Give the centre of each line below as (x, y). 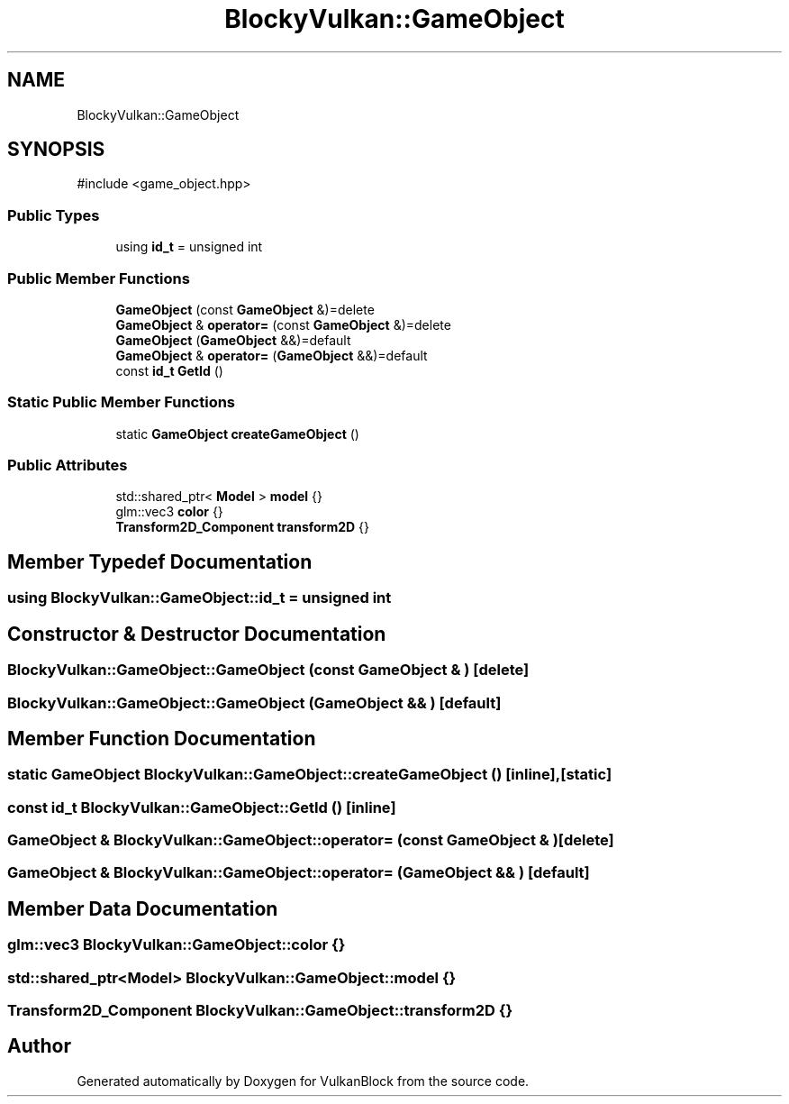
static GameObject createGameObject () (237, 433)
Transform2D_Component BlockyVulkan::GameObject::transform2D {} (260, 1011)
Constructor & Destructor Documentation (197, 634)
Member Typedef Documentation (160, 561)
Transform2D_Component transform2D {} (242, 527)
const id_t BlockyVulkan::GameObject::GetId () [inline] (202, 807)
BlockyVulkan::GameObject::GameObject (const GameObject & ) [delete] (268, 670)
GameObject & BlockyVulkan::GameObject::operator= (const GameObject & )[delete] (311, 840)
